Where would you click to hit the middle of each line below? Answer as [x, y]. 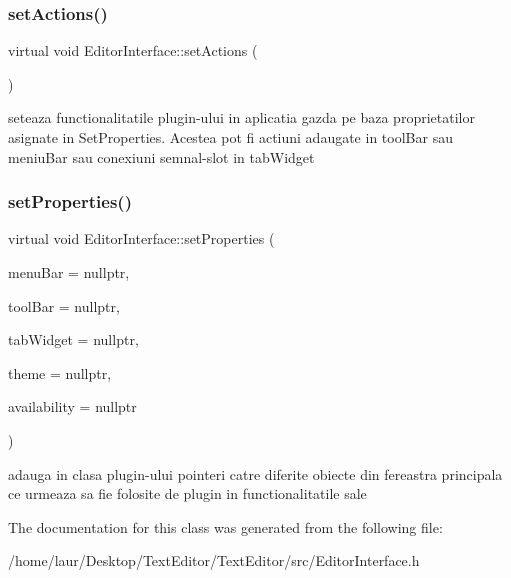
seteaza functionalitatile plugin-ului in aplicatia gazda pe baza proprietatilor [241, 117]
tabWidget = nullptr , [73, 339]
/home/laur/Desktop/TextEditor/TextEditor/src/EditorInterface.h [214, 560]
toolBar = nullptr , [64, 305]
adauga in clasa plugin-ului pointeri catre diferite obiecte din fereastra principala [255, 473]
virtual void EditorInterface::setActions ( [133, 50]
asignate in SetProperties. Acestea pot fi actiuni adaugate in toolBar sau [230, 137]
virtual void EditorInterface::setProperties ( [141, 238]
